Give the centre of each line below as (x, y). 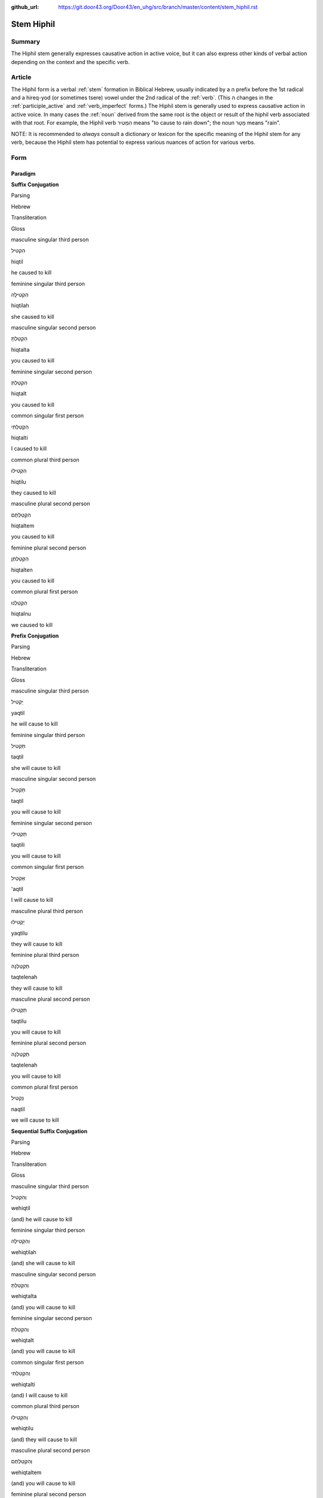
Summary (26, 41)
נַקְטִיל (17, 1098)
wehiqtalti (23, 1384)
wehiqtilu (22, 1428)
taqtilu (19, 1021)
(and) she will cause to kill (43, 1263)
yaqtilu (19, 933)
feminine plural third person (45, 955)
